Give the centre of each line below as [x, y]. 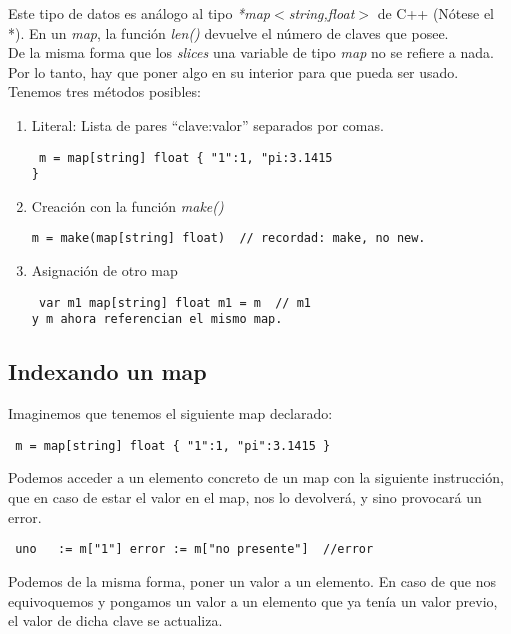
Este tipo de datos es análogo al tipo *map [139, 13]
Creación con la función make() [127, 205]
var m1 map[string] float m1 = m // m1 [175, 302]
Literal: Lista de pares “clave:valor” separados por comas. [207, 124]
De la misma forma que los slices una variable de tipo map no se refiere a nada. [251, 52]
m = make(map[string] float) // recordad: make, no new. [228, 238]
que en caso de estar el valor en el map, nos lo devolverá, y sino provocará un [245, 497]
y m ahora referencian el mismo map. [157, 319]
